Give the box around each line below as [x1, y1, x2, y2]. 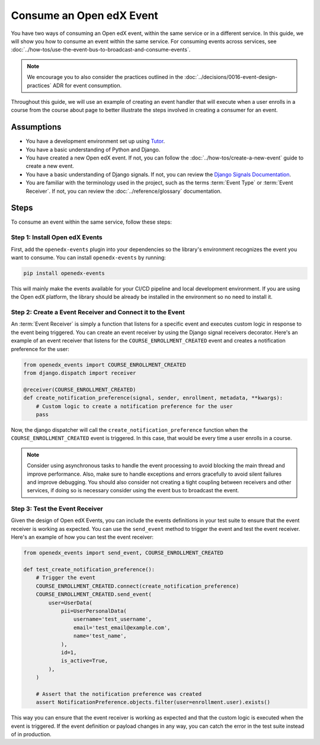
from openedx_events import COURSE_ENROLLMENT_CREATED [23, 361, 186, 368]
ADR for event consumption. [52, 82, 122, 89]
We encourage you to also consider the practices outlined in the [27, 74, 184, 81]
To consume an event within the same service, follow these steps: [11, 218, 172, 225]
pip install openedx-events [23, 270, 105, 276]
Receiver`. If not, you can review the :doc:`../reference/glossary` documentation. [25, 187, 222, 195]
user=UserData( [48, 599, 93, 606]
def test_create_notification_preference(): [23, 566, 155, 572]
